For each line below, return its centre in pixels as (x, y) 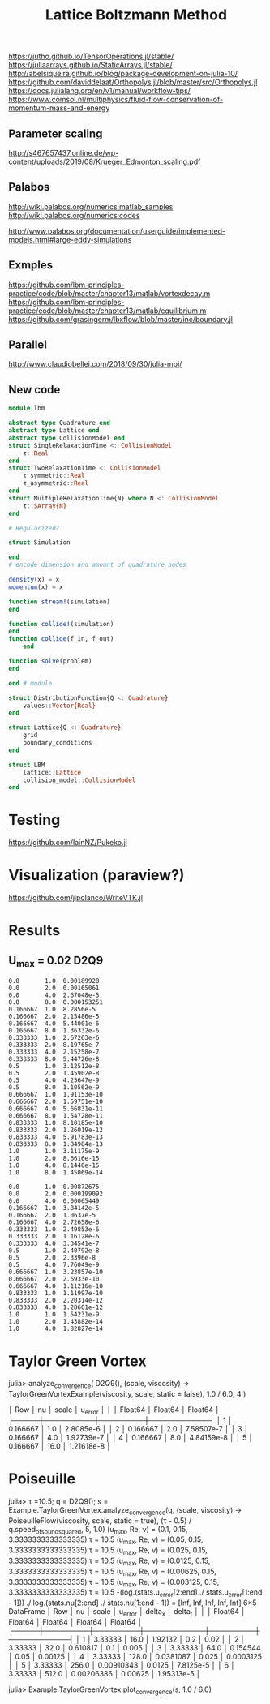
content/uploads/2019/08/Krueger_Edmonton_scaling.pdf (105, 161)
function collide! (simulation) (61, 624)
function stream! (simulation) (60, 602)
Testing (34, 820)
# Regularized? (34, 528)
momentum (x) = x (36, 587)
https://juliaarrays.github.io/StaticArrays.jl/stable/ (90, 65)
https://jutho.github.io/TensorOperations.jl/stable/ (91, 56)
